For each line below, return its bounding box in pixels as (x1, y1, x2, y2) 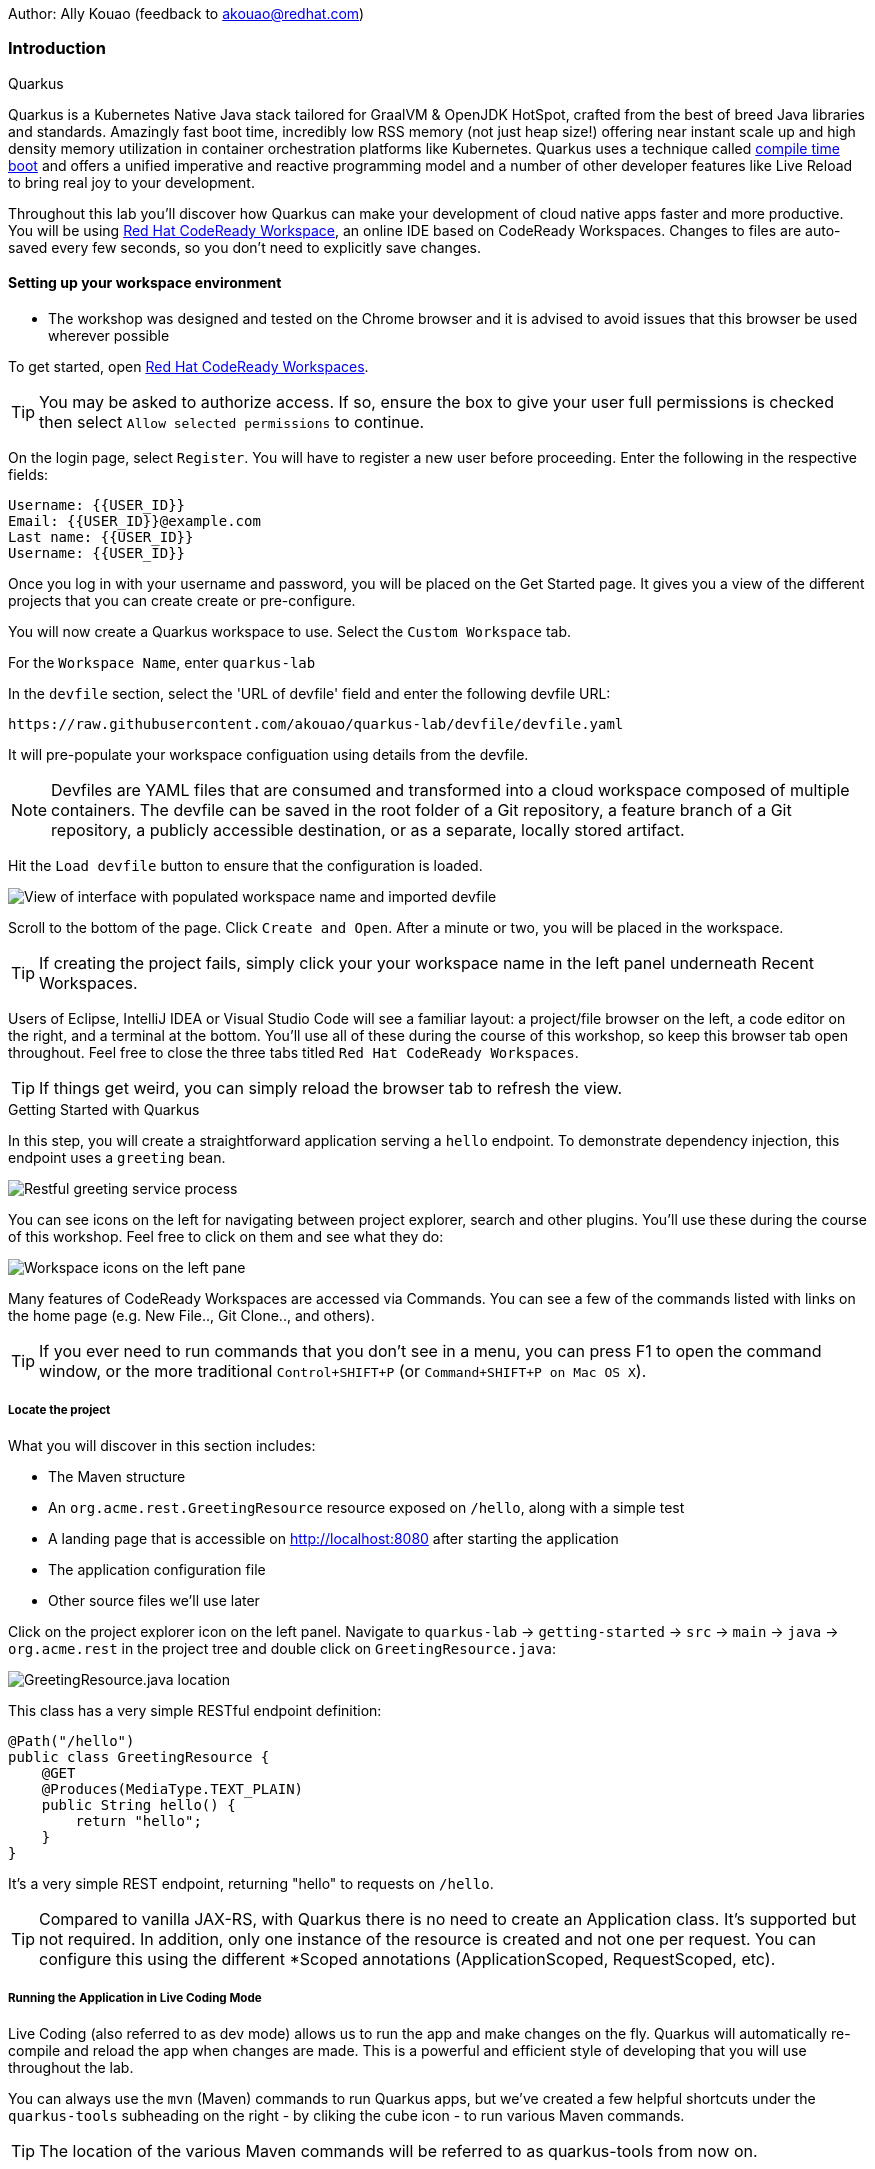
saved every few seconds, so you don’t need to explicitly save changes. (8, 238, 482, 256)
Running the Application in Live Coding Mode (8, 1991, 262, 2006)
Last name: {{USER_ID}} (8, 528, 194, 545)
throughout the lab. (8, 2058, 134, 2076)
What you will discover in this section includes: (8, 1436, 316, 1454)
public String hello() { (41, 1796, 236, 1813)
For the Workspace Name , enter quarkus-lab (8, 653, 316, 671)
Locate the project (8, 1403, 111, 1418)
